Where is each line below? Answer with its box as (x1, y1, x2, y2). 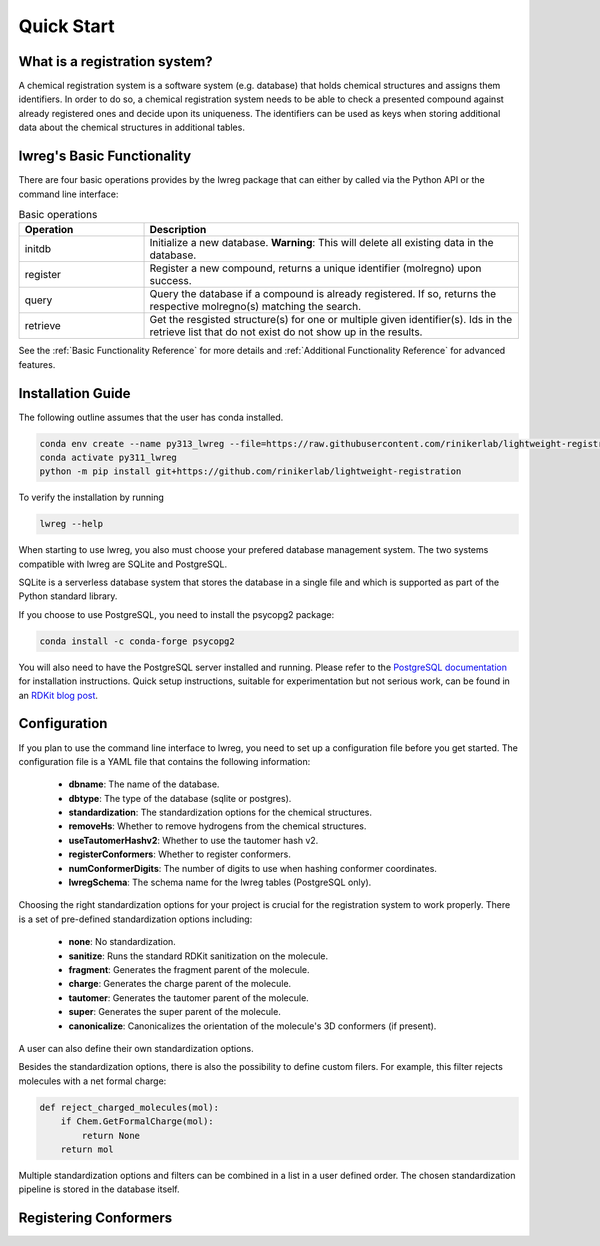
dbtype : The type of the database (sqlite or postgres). (68, 792, 292, 804)
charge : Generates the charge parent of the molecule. (68, 978, 292, 990)
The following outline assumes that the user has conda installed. (18, 411, 284, 423)
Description (149, 223, 207, 237)
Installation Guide (18, 385, 131, 402)
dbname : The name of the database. (68, 778, 220, 790)
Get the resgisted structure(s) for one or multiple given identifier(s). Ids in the (149, 313, 513, 327)
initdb (24, 242, 52, 256)
